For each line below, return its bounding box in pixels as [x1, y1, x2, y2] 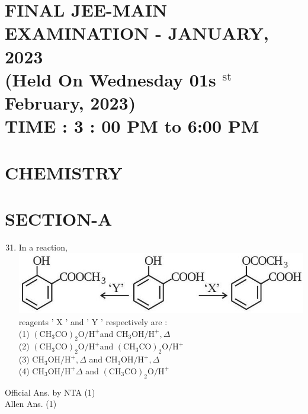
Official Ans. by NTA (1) [5, 386, 95, 398]
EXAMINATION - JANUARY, [5, 21, 269, 45]
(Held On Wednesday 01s [5, 67, 216, 91]
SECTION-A [5, 206, 113, 230]
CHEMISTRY [5, 160, 123, 184]
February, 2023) [5, 90, 136, 114]
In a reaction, [18, 240, 68, 253]
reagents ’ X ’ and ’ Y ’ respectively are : [18, 316, 168, 328]
